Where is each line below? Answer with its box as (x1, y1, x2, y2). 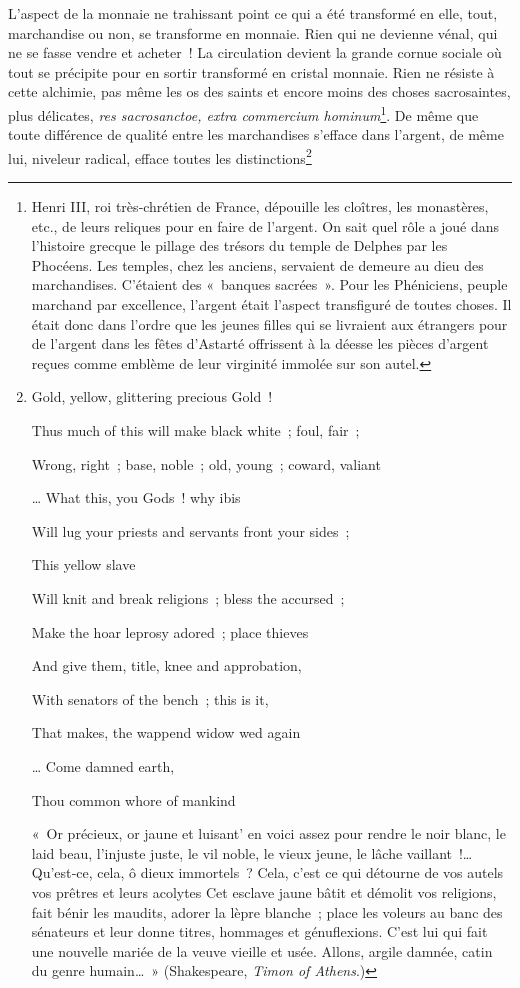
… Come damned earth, (31, 755, 175, 776)
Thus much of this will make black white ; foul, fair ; (31, 420, 360, 440)
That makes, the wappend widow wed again (31, 722, 301, 743)
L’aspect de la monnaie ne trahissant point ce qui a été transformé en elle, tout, (8, 3, 498, 23)
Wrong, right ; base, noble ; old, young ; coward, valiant (31, 453, 381, 474)
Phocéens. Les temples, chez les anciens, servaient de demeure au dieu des (31, 254, 484, 275)
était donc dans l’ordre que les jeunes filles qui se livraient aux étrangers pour (31, 313, 508, 334)
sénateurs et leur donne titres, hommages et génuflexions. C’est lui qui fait (31, 921, 488, 942)
